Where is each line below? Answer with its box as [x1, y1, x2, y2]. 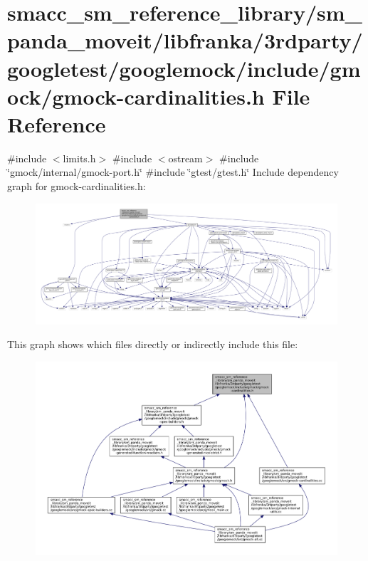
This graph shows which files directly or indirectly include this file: [7, 337, 298, 352]
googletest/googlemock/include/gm [7, 53, 361, 83]
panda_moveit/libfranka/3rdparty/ [7, 26, 363, 55]
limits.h [63, 150, 96, 165]
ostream [168, 150, 203, 165]
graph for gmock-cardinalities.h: [7, 179, 146, 194]
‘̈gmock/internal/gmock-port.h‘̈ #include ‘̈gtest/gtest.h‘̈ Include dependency [7, 164, 339, 179]
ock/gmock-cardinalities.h [7, 81, 265, 110]
